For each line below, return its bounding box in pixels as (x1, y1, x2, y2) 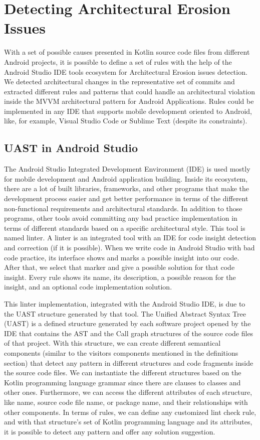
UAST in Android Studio (4, 140, 138, 156)
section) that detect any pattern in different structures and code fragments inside (4, 357, 253, 368)
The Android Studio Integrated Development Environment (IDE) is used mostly (4, 164, 250, 174)
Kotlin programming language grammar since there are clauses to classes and (4, 377, 241, 387)
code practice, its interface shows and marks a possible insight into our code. (4, 252, 239, 262)
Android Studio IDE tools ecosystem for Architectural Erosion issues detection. (4, 66, 247, 77)
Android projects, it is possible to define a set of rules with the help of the (4, 56, 232, 67)
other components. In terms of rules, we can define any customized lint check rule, (4, 406, 256, 417)
